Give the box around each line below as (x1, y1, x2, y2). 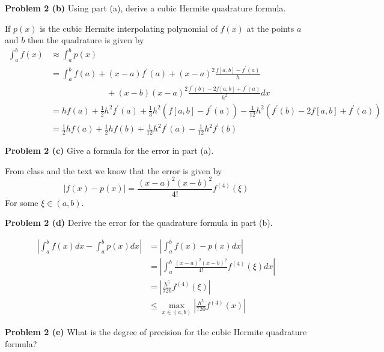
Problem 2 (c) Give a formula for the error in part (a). (5, 144, 214, 157)
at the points (246, 22, 294, 34)
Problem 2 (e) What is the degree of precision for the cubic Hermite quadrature (5, 326, 307, 338)
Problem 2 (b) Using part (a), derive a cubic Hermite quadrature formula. (5, 2, 286, 14)
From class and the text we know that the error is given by (5, 164, 222, 177)
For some (5, 196, 38, 208)
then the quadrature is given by (27, 34, 144, 46)
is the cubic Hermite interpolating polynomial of (40, 22, 218, 34)
